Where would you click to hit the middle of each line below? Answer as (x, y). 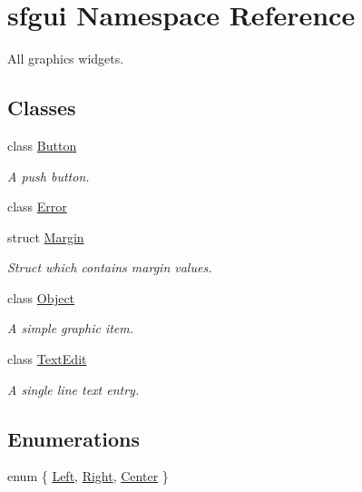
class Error (37, 207)
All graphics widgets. (66, 59)
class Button (42, 145)
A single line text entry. (73, 389)
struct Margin (46, 236)
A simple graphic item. (71, 328)
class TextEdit (47, 359)
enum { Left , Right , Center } (88, 476)
